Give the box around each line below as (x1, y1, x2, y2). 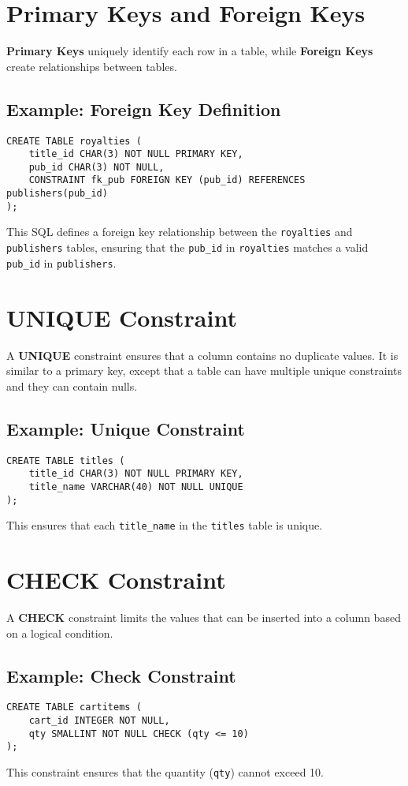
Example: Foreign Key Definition (6, 96, 281, 121)
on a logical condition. (6, 624, 113, 641)
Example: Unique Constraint (6, 416, 245, 440)
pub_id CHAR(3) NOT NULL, (28, 161, 165, 173)
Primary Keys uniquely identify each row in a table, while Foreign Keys (6, 43, 373, 59)
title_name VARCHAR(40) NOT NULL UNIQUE (28, 481, 243, 492)
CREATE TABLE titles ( (6, 455, 125, 466)
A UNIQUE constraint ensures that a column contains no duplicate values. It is (6, 346, 399, 363)
